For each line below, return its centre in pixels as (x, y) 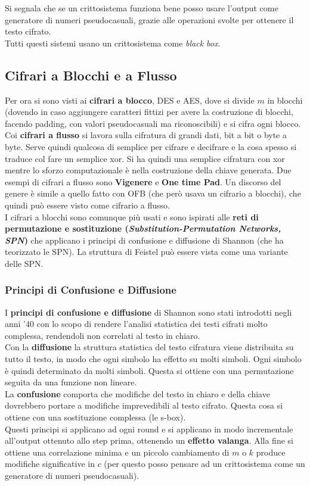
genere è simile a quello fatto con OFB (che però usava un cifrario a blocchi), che (153, 193)
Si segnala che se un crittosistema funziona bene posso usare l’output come (142, 8)
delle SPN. (24, 263)
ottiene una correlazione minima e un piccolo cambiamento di (117, 452)
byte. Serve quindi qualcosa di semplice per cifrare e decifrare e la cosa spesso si (151, 146)
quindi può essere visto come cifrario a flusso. (87, 205)
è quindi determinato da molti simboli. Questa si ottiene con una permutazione (149, 370)
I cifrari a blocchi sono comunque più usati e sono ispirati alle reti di (132, 216)
